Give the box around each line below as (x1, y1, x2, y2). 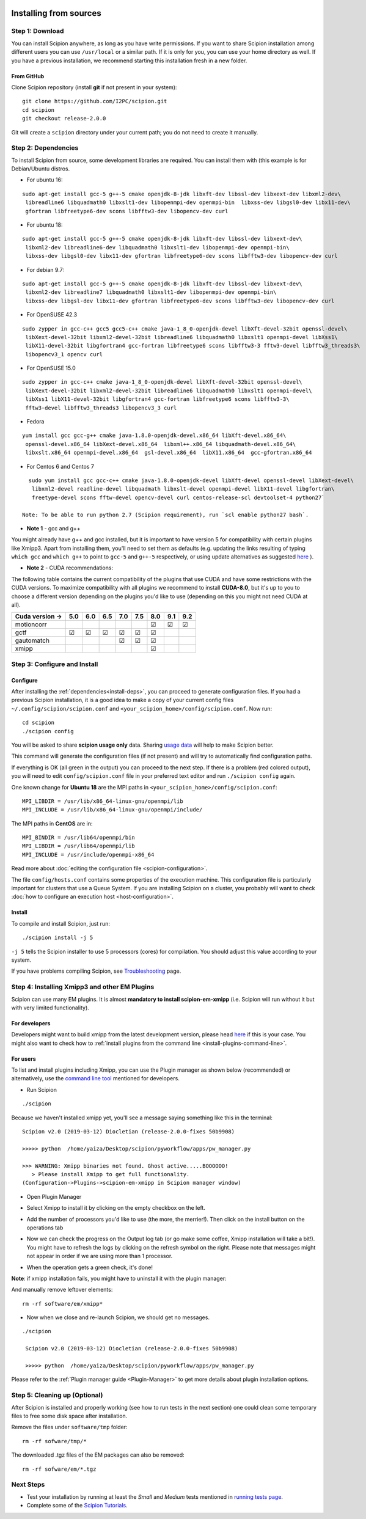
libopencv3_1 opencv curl (25, 351, 103, 357)
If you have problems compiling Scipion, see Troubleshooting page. (11, 967, 181, 975)
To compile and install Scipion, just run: (11, 920, 110, 927)
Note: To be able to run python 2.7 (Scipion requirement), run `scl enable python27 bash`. (22, 511, 309, 518)
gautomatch (15, 636, 50, 645)
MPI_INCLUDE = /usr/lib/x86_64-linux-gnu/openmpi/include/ (22, 807, 203, 813)
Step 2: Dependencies (11, 144, 79, 152)
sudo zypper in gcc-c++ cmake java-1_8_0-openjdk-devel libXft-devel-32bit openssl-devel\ (22, 379, 302, 386)
